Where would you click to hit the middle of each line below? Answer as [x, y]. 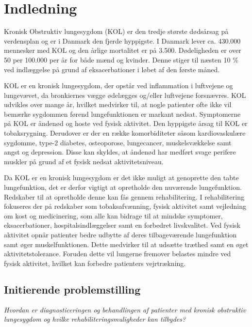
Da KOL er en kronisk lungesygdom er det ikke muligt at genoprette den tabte [121, 178]
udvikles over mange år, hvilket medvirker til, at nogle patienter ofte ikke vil [118, 104]
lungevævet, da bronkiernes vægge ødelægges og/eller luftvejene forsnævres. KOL [125, 95]
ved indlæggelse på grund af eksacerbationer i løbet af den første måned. [112, 69]
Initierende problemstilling [72, 289]
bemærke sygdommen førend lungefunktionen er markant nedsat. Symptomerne [122, 114]
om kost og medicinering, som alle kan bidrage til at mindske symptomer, [113, 215]
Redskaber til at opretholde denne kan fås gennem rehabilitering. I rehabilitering [124, 196]
